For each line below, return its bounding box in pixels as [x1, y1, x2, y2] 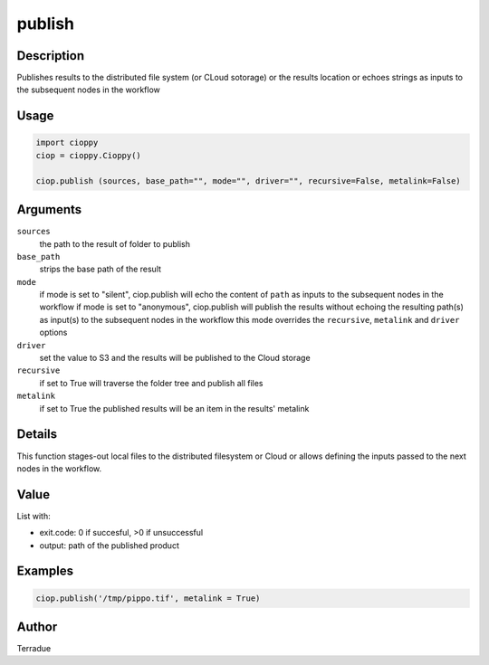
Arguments [16, 202, 82, 217]
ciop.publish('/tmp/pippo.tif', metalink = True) [35, 593, 261, 603]
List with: [16, 510, 51, 521]
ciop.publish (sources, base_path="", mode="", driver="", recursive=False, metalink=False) [35, 176, 461, 185]
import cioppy [35, 138, 99, 148]
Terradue [16, 643, 52, 654]
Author [16, 619, 58, 634]
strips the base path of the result [39, 263, 162, 275]
